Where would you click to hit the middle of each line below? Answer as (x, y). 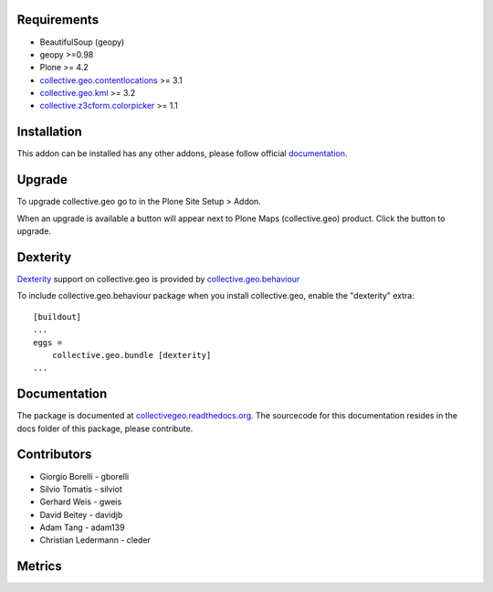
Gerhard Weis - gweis (81, 502)
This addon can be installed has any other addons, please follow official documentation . (182, 153)
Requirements (58, 20)
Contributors (54, 455)
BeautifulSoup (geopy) (82, 42)
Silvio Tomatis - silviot (81, 489)
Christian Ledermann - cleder (95, 540)
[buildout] (58, 317)
